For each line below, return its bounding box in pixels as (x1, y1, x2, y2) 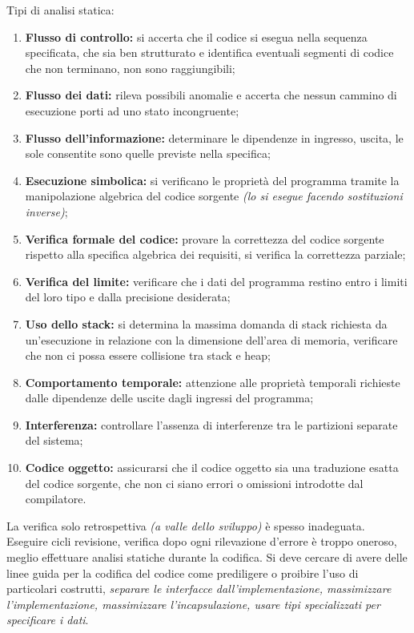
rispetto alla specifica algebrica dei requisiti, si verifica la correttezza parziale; (25, 246, 406, 263)
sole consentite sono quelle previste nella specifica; (25, 145, 271, 162)
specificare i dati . (6, 611, 89, 628)
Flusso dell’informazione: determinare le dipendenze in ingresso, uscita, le (25, 129, 404, 146)
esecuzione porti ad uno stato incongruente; (25, 102, 239, 119)
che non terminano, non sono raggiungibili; (25, 59, 235, 76)
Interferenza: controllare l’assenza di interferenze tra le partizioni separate (25, 416, 398, 433)
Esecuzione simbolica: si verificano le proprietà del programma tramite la (25, 171, 400, 188)
